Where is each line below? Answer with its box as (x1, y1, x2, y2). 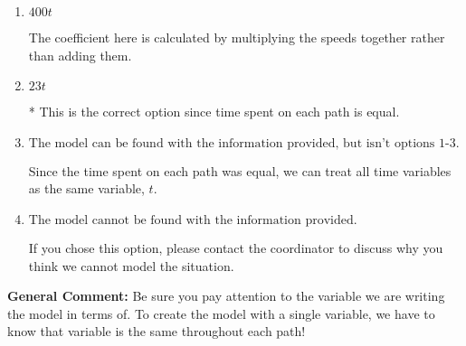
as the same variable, (28, 179, 145, 198)
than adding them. (28, 45, 132, 64)
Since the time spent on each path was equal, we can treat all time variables (28, 161, 452, 180)
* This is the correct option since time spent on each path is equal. (28, 102, 400, 121)
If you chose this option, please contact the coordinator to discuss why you (28, 238, 443, 257)
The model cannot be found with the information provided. (28, 213, 357, 227)
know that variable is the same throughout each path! (7, 322, 306, 341)
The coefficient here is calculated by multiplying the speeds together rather (28, 28, 445, 46)
